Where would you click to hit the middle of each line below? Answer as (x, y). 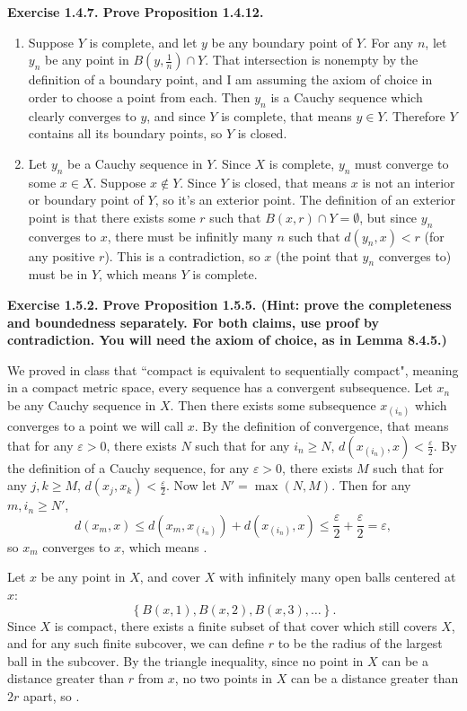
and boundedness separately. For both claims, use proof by (193, 322)
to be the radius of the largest (360, 643)
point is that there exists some (112, 217)
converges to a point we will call (96, 426)
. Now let (191, 485)
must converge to (402, 163)
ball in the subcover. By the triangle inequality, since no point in (185, 660)
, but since (388, 217)
